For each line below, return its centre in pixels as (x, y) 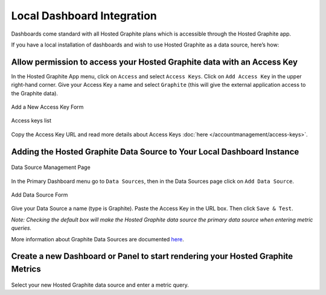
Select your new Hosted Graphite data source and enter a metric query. (100, 285)
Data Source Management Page (51, 167)
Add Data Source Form (40, 195)
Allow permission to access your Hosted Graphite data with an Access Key (155, 62)
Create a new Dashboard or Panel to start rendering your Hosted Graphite (152, 256)
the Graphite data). (35, 93)
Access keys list (31, 121)
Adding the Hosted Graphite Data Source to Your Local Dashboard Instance (155, 152)
